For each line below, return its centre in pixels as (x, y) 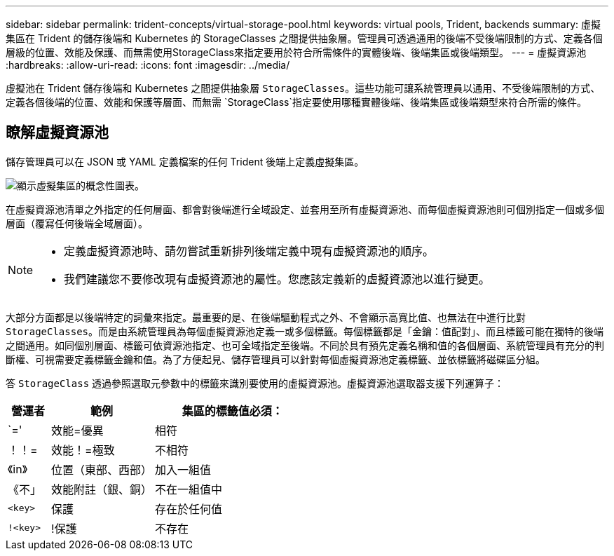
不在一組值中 (189, 489)
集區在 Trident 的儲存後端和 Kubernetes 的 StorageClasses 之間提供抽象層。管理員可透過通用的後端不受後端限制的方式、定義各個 (304, 38)
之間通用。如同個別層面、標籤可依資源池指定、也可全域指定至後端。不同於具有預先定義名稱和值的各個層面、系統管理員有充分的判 (305, 345)
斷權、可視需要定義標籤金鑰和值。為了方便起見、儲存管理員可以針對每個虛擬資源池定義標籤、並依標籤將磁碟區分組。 (275, 359)
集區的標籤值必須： (232, 411)
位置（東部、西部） (102, 469)
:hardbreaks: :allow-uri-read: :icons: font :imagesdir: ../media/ (148, 65)
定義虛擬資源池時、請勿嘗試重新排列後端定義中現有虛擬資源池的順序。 (249, 251)
